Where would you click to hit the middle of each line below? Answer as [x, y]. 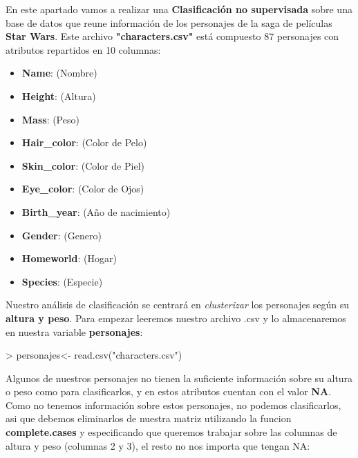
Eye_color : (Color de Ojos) [83, 189]
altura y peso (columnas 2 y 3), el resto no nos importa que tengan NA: [158, 445]
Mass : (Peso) [50, 119]
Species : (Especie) [62, 281]
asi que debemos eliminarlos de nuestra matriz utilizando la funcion [149, 418]
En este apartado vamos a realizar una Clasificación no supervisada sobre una [179, 9]
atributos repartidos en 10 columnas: [83, 49]
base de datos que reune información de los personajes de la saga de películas [169, 22]
